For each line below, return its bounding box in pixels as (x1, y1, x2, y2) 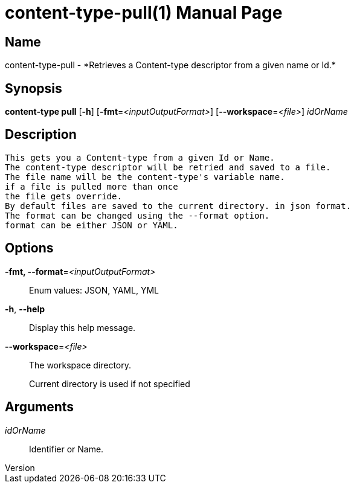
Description (5, 127, 77, 143)
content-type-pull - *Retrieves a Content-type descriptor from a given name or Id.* (5, 60, 336, 71)
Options (5, 240, 54, 256)
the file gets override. (5, 191, 122, 201)
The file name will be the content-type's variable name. (5, 172, 285, 182)
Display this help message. (29, 322, 136, 333)
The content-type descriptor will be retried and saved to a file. (5, 162, 331, 172)
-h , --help (5, 303, 45, 314)
